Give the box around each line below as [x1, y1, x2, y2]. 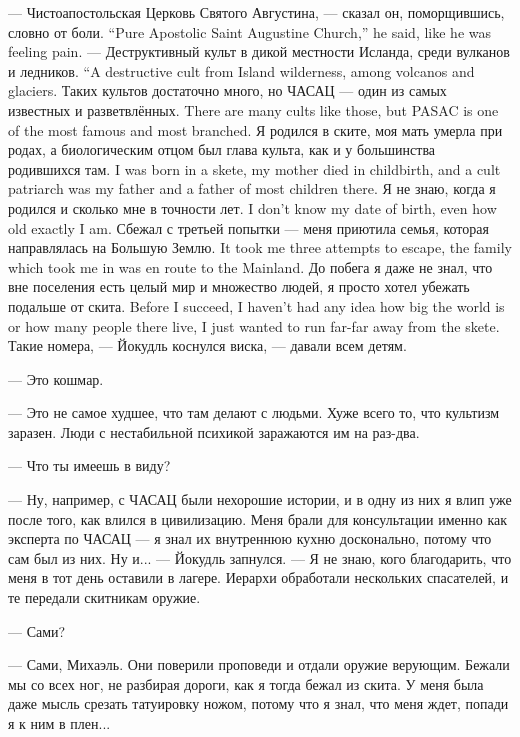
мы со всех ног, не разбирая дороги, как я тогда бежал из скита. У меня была [8, 673, 484, 694]
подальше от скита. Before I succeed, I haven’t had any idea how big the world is [8, 295, 505, 316]
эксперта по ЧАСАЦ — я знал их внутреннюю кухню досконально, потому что [8, 528, 492, 549]
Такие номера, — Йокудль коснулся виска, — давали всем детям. [8, 335, 407, 356]
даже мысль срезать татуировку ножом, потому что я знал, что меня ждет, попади [8, 693, 509, 714]
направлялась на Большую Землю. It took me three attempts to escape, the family [8, 237, 512, 258]
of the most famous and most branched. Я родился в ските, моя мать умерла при [8, 119, 503, 140]
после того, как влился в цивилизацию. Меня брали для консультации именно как [8, 508, 508, 529]
